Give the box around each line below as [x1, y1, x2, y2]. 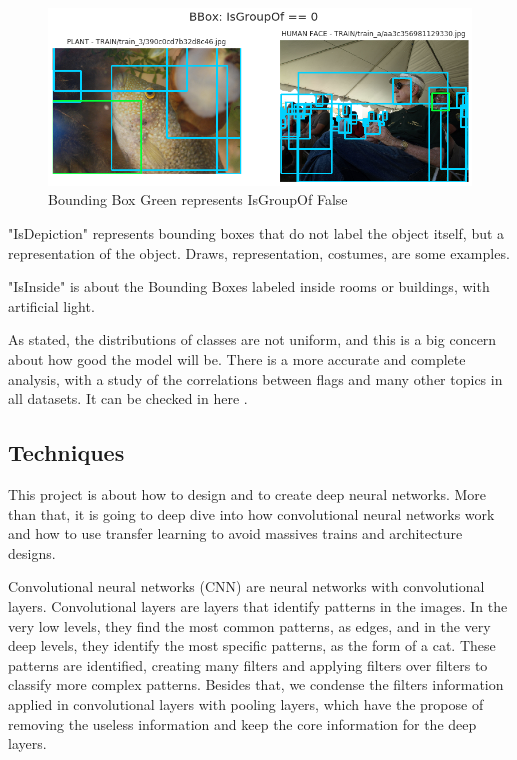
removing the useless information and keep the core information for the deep [8, 713, 477, 734]
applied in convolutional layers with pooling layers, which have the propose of [8, 693, 484, 714]
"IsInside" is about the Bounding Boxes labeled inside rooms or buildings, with [8, 276, 490, 297]
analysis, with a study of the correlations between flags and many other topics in [8, 368, 503, 389]
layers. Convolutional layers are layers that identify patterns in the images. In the [8, 595, 508, 616]
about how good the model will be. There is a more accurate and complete [8, 349, 466, 370]
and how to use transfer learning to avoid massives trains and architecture [8, 523, 463, 544]
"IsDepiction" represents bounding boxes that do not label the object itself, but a [8, 223, 505, 244]
